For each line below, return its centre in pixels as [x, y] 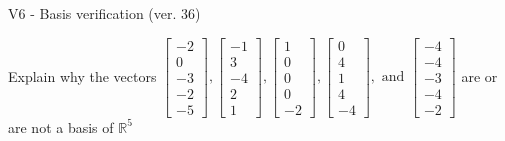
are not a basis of [61, 126]
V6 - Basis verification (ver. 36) [104, 13]
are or [479, 75]
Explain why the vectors [82, 75]
